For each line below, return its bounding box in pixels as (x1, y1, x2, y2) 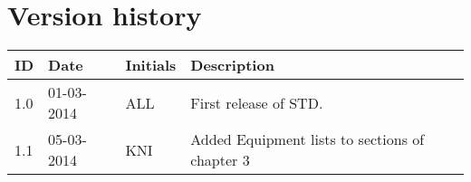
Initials (125, 54, 177, 76)
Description (190, 54, 274, 76)
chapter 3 (190, 149, 250, 171)
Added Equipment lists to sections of (190, 129, 425, 150)
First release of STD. (190, 91, 323, 113)
